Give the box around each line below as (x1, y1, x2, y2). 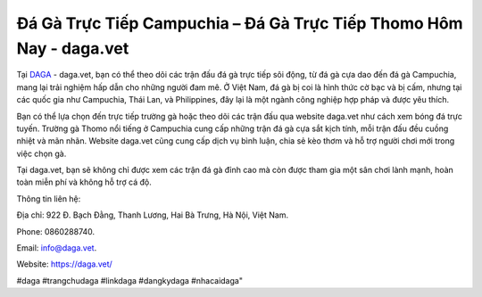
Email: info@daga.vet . (16, 243, 97, 253)
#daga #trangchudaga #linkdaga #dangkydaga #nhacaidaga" (16, 275, 243, 285)
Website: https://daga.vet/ (16, 259, 113, 269)
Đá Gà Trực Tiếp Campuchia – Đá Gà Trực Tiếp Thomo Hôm (16, 13, 463, 33)
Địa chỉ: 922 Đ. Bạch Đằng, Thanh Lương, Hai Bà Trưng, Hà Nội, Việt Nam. (16, 210, 289, 220)
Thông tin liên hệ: (16, 193, 81, 204)
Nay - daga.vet (16, 38, 129, 58)
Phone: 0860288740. (16, 226, 96, 236)
